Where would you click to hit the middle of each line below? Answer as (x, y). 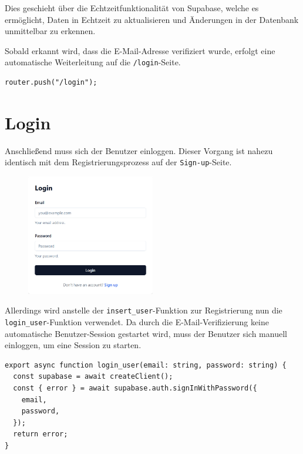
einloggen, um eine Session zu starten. (73, 345)
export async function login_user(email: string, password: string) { (146, 365)
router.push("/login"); (51, 83)
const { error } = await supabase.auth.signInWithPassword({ (135, 388)
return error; (41, 434)
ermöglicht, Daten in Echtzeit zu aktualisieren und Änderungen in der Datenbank (152, 19)
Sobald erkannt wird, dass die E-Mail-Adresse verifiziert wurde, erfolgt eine (140, 50)
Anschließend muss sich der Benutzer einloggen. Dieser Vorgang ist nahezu (139, 150)
